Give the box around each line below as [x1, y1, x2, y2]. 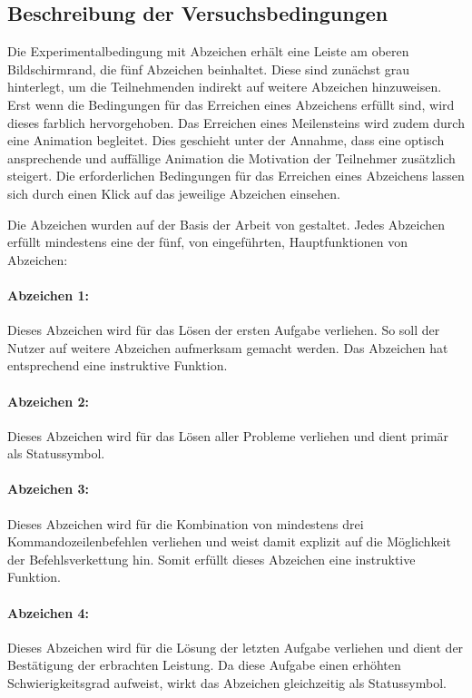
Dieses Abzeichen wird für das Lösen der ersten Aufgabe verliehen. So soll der [7, 320, 440, 339]
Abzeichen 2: [7, 391, 89, 410]
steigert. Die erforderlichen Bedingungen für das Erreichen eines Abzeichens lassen [7, 166, 465, 185]
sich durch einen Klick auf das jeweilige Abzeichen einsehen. [7, 183, 340, 202]
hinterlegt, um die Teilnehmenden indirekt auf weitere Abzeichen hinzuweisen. [7, 77, 442, 96]
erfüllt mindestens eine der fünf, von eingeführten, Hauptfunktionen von [7, 232, 408, 251]
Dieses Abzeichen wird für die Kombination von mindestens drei [7, 514, 364, 533]
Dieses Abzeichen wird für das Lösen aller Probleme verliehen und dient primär [7, 426, 449, 445]
